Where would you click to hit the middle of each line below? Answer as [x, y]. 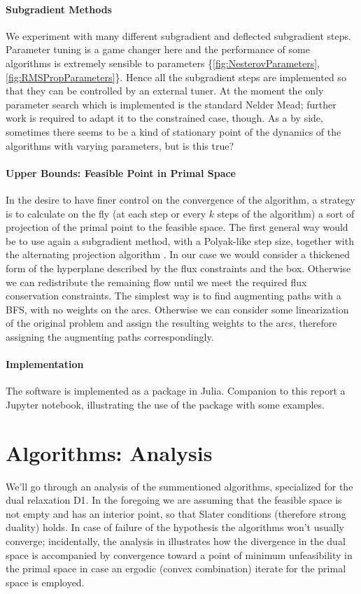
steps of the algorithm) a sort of [286, 213]
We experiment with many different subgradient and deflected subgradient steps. [178, 35]
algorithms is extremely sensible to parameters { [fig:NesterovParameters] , [163, 63]
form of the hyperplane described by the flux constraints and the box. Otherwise [178, 268]
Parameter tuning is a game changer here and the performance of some [158, 49]
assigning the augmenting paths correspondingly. [110, 336]
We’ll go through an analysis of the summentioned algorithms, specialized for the [179, 486]
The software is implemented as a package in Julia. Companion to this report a [176, 391]
